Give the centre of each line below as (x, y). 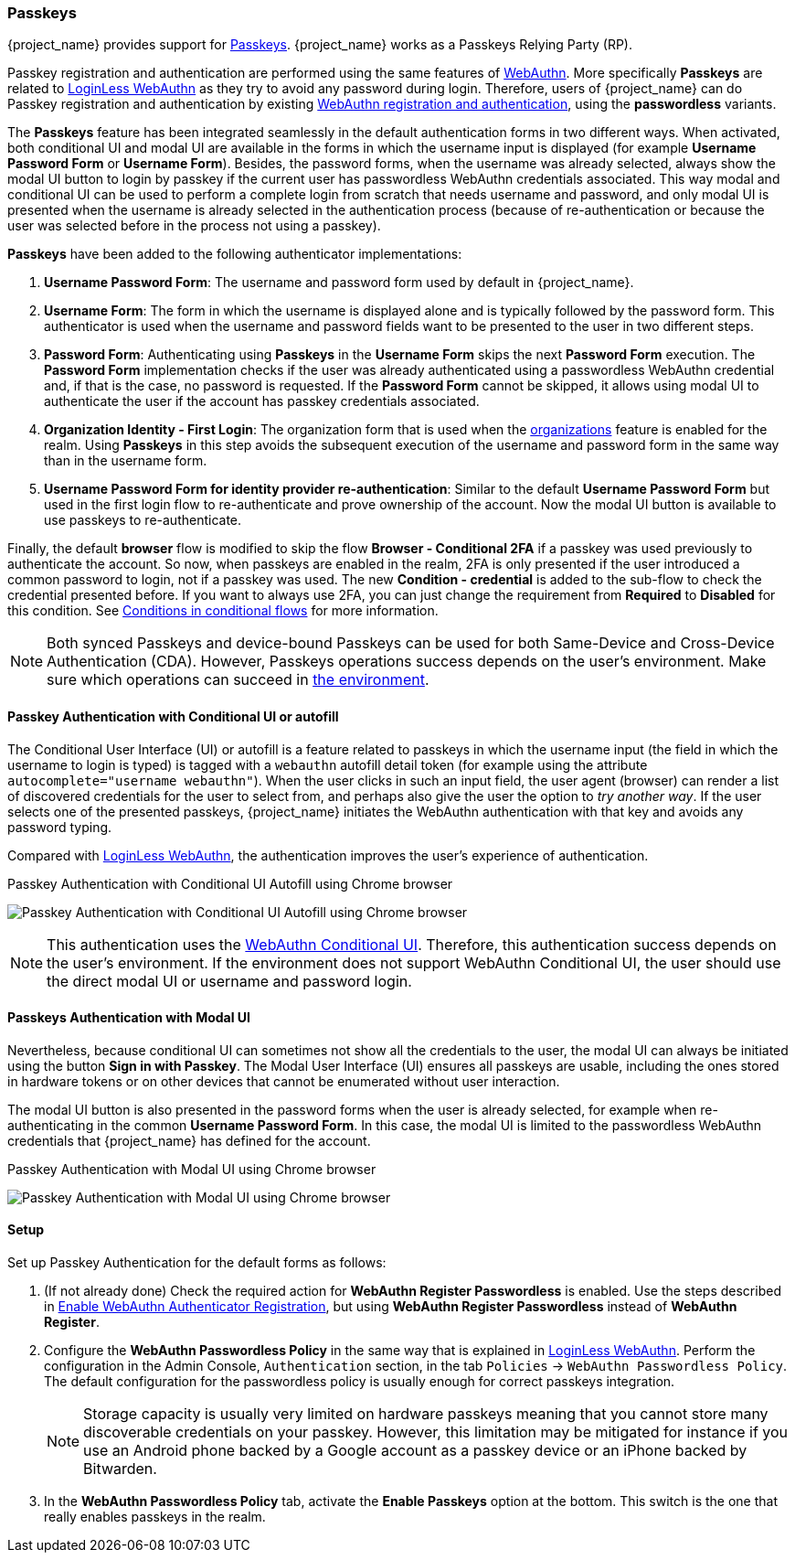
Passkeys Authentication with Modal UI (129, 1018)
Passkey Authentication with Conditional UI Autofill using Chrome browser (230, 883)
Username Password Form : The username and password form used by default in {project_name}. (339, 283)
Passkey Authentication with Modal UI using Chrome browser (192, 1169)
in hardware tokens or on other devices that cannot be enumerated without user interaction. (284, 1081)
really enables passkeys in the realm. (155, 1517)
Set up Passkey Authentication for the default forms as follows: (197, 1263)
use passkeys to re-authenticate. (143, 520)
